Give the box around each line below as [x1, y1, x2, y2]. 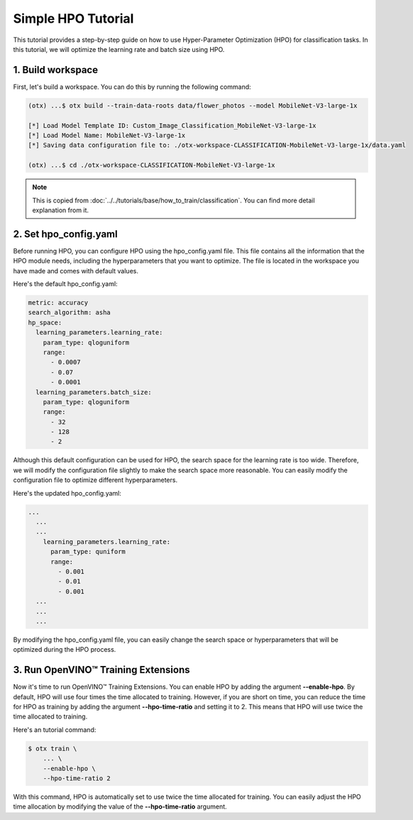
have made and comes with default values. [13, 266, 138, 275]
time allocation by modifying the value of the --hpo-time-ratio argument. [13, 802, 227, 811]
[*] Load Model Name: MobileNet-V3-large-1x [28, 131, 186, 139]
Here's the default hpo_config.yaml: [13, 280, 118, 288]
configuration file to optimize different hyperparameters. [13, 476, 177, 484]
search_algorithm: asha [28, 309, 111, 317]
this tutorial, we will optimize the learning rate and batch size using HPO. [13, 45, 225, 53]
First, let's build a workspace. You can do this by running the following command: [13, 82, 251, 91]
